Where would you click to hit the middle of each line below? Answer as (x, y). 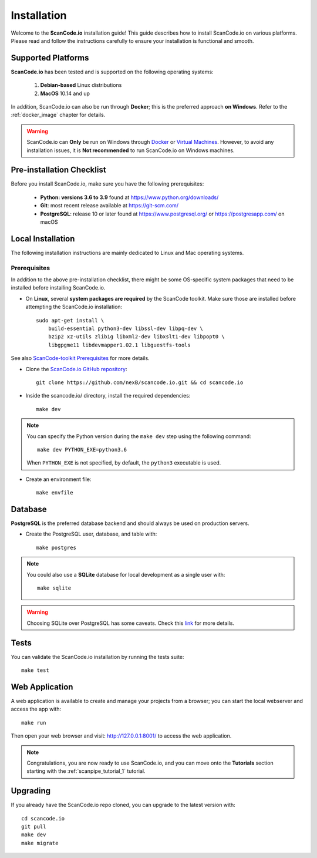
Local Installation (43, 239)
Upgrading (31, 791)
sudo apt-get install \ (70, 320)
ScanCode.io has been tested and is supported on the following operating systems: (112, 72)
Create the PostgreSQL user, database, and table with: (91, 534)
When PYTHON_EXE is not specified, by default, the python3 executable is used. (124, 463)
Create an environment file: (58, 479)
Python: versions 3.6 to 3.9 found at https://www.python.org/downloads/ (129, 197)
